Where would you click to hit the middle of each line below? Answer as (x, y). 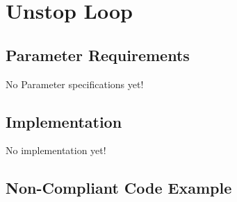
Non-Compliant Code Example (119, 188)
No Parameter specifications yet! (75, 84)
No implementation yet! (56, 150)
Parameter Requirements (98, 54)
